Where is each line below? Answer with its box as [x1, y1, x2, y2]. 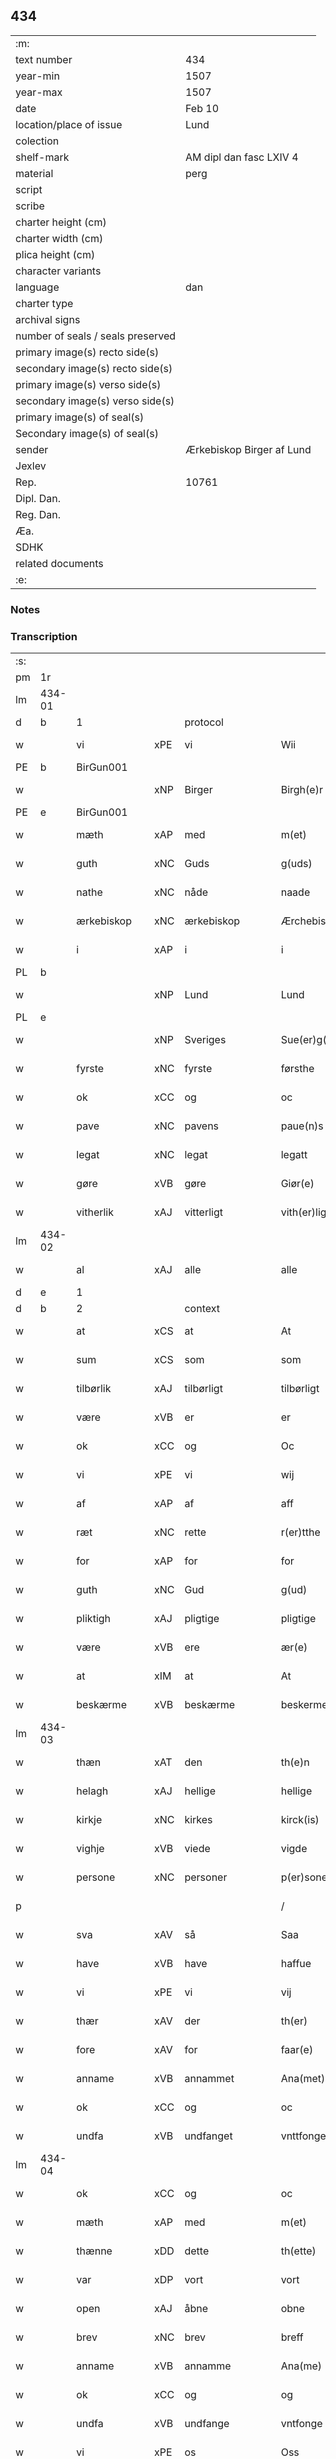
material [15, 166, 54, 180]
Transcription [10, 629, 78, 643]
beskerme [280, 1698, 328, 1712]
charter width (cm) [15, 231, 104, 245]
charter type [15, 296, 74, 310]
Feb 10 [185, 101, 220, 115]
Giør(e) [280, 1177, 315, 1191]
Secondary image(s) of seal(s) [15, 426, 159, 440]
